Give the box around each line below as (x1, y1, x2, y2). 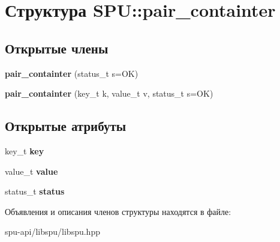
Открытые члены (5, 38, 109, 57)
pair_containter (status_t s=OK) (5, 67, 139, 79)
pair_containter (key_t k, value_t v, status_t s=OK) (5, 87, 213, 100)
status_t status (5, 185, 65, 198)
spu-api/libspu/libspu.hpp (5, 225, 100, 238)
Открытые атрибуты (5, 116, 127, 135)
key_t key (5, 144, 44, 157)
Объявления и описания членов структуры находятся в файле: (5, 205, 231, 217)
